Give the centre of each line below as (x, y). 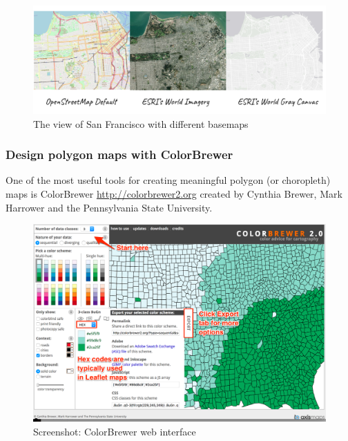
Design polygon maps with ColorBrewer (119, 154)
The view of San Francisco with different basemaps (141, 123)
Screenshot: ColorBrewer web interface (115, 431)
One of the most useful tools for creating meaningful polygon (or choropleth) (168, 180)
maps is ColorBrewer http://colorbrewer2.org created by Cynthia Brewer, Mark (174, 193)
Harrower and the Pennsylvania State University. (109, 207)
